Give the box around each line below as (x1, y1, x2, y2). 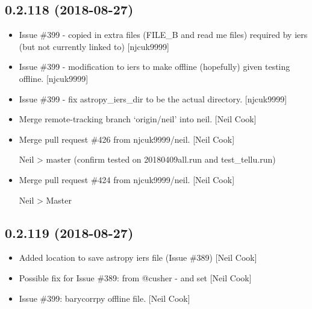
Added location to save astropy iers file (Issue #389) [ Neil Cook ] (19, 251, 257, 264)
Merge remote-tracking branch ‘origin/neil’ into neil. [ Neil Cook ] (19, 113, 257, 125)
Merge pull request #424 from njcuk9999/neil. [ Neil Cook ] (19, 173, 235, 186)
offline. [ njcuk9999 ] (19, 72, 89, 84)
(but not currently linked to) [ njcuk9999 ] (19, 40, 169, 52)
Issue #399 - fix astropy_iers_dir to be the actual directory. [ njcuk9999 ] (19, 92, 287, 105)
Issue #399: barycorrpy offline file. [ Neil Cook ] (19, 292, 190, 304)
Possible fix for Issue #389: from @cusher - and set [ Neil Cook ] (19, 271, 252, 284)
